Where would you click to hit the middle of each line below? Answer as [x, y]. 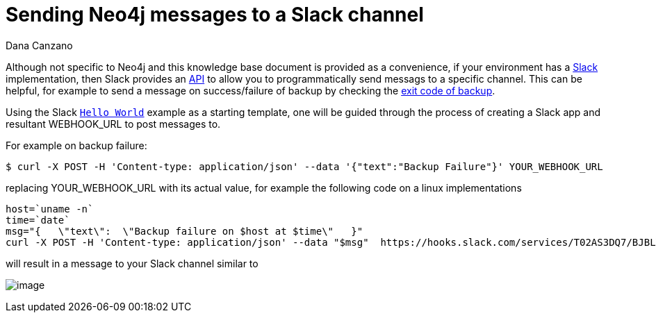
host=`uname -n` [50, 209]
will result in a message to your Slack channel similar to [132, 263]
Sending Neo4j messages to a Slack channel [215, 15]
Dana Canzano [39, 45]
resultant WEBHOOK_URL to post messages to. [113, 124]
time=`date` [38, 220]
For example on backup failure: [76, 145]
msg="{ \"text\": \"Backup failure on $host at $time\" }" [184, 231]
